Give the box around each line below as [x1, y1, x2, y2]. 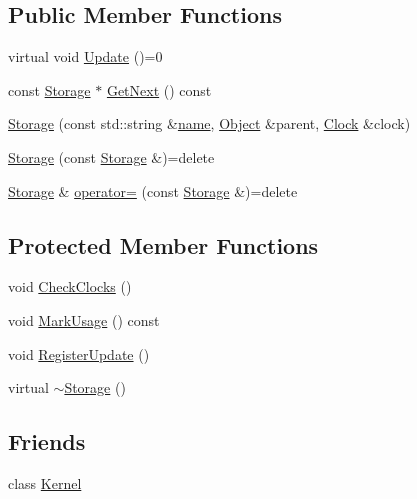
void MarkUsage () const [8, 309, 160, 330]
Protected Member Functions [8, 229, 319, 260]
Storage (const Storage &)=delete [8, 146, 215, 167]
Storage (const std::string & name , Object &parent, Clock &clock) [8, 113, 411, 134]
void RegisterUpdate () [8, 343, 150, 364]
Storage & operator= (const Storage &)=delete [8, 180, 298, 201]
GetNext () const [106, 79, 212, 100]
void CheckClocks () [8, 276, 132, 297]
